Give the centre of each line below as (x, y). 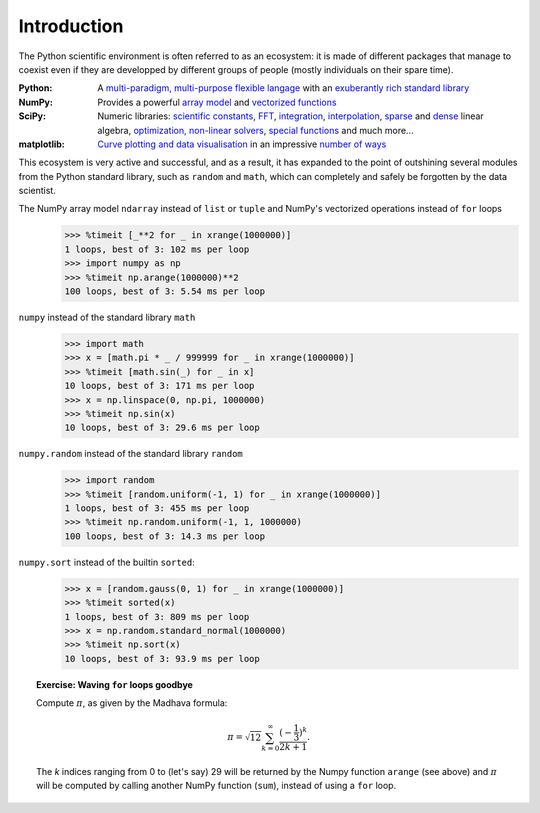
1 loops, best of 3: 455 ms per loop (157, 508)
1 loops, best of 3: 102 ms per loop (157, 249)
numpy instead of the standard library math (107, 317)
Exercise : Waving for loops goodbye (115, 684)
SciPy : (32, 116)
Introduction (71, 26)
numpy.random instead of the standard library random (131, 454)
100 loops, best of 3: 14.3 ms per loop (164, 536)
